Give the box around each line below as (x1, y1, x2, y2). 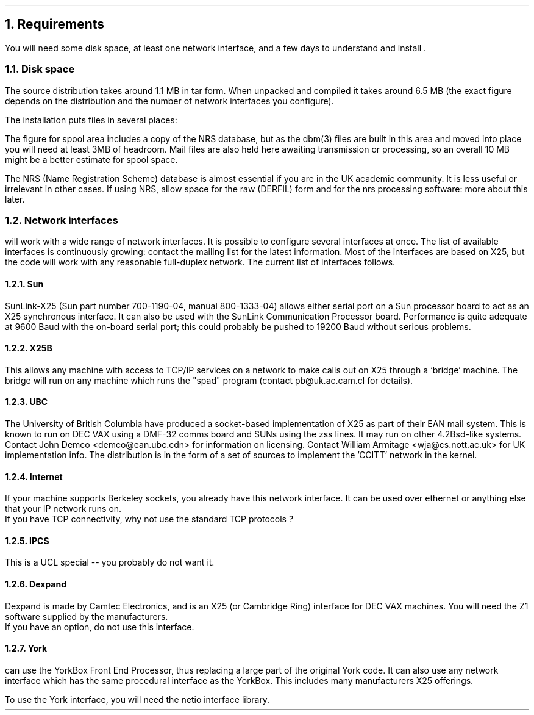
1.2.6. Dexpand (5, 579, 66, 590)
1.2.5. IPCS (5, 535, 49, 546)
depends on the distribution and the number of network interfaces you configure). (5, 95, 334, 106)
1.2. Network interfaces (5, 214, 118, 226)
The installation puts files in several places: (5, 114, 177, 125)
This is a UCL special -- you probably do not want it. (5, 557, 215, 568)
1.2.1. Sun (5, 278, 44, 289)
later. (5, 193, 25, 204)
